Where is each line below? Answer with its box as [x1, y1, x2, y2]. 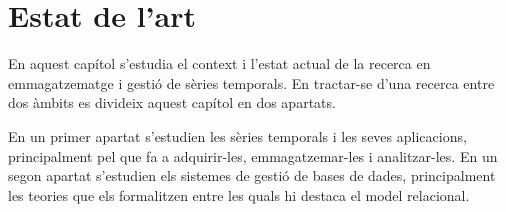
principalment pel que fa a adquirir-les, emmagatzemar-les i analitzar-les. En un [8, 145, 498, 166]
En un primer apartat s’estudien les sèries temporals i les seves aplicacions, [8, 125, 467, 146]
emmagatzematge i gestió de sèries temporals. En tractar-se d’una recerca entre [8, 72, 495, 93]
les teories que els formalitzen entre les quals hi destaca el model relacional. [8, 184, 470, 205]
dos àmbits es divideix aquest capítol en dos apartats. [8, 92, 336, 113]
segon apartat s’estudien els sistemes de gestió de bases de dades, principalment [8, 165, 496, 186]
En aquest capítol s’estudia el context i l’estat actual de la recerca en [8, 53, 431, 74]
